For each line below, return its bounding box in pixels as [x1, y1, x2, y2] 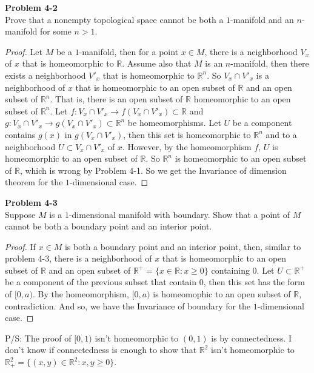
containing [211, 263, 250, 276]
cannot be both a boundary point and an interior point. [5, 220, 212, 233]
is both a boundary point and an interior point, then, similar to [64, 240, 301, 253]
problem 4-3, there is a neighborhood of [5, 252, 152, 265]
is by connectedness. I [211, 331, 292, 344]
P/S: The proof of [5, 331, 72, 344]
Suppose [5, 208, 36, 220]
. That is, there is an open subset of [50, 93, 183, 105]
